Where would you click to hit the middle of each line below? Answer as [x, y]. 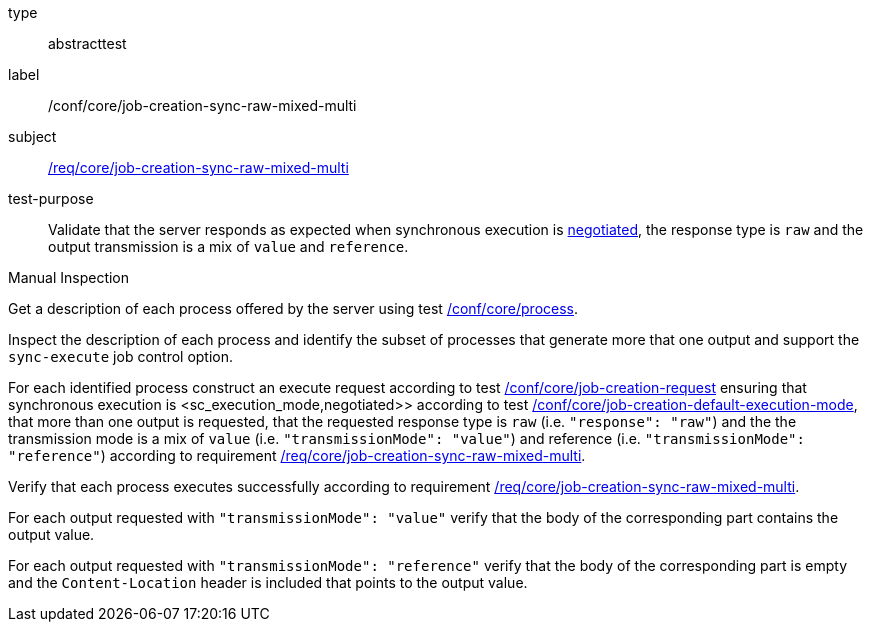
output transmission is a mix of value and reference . [228, 246]
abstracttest [87, 43]
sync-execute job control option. [121, 356]
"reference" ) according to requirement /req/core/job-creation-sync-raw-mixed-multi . [297, 455]
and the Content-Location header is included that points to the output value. [268, 582]
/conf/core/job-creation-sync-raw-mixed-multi [202, 105]
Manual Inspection [69, 277]
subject [32, 136]
